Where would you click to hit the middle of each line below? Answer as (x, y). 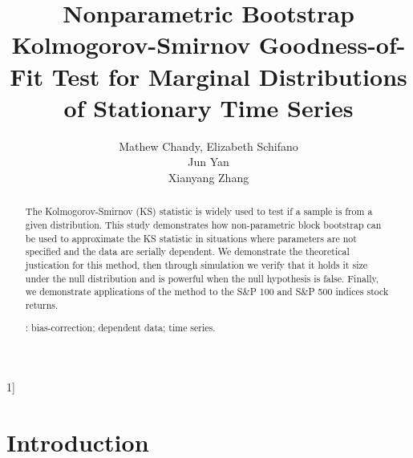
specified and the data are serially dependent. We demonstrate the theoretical (187, 251)
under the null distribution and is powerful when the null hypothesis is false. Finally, (202, 278)
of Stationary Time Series (209, 107)
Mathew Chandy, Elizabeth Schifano (209, 146)
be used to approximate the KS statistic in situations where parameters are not (191, 238)
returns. (42, 304)
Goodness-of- (332, 45)
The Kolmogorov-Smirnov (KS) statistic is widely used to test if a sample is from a (199, 211)
